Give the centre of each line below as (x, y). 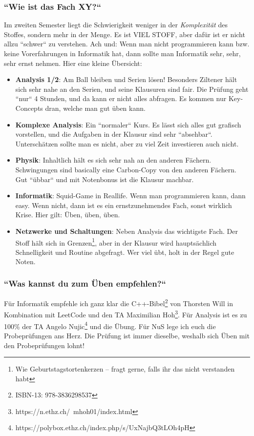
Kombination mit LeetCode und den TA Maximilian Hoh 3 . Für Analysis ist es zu (126, 314)
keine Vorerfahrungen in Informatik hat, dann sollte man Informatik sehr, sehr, (122, 53)
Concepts (29, 108)
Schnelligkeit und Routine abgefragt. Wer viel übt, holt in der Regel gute (125, 252)
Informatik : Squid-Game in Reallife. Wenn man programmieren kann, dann (130, 196)
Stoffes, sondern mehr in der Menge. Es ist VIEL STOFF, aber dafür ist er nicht (125, 34)
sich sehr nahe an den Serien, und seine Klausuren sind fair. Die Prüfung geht (132, 89)
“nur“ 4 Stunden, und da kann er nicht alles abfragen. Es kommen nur (121, 98)
